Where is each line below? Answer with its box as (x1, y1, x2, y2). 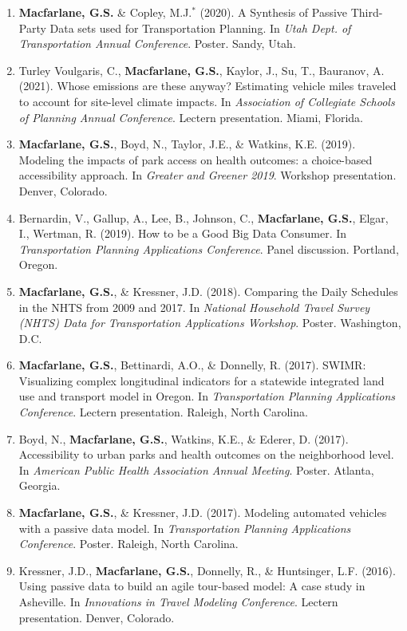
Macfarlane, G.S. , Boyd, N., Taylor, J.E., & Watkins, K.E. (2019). (18, 136, 356, 152)
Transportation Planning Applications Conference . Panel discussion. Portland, (18, 240, 399, 257)
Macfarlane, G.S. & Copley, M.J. (18, 4, 192, 20)
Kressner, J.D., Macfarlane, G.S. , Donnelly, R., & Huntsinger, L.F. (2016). (18, 562, 396, 578)
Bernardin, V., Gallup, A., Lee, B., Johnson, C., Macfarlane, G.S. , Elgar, (18, 209, 389, 226)
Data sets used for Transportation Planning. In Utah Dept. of (49, 19, 351, 36)
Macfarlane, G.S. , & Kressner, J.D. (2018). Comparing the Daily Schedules (18, 282, 398, 299)
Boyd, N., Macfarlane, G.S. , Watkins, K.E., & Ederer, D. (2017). (18, 430, 349, 447)
